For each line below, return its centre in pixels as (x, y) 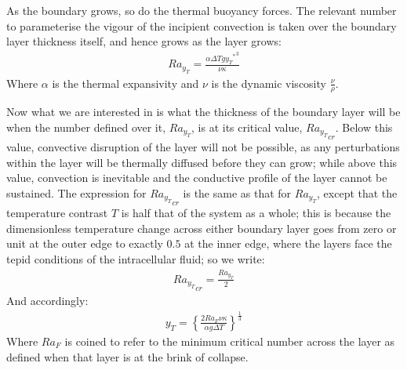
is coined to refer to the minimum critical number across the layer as (230, 341)
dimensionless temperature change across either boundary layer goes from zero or (202, 228)
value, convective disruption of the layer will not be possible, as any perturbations (203, 147)
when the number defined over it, (86, 127)
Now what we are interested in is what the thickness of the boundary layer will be (203, 112)
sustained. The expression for (76, 193)
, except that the (357, 193)
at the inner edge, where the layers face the (288, 243)
